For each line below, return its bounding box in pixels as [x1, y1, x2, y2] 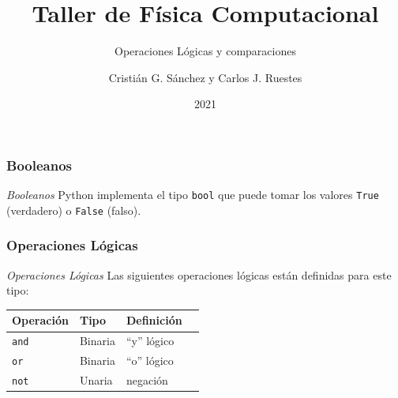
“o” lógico [126, 352, 174, 369]
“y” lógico [126, 332, 175, 349]
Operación [12, 312, 69, 329]
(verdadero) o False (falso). [6, 201, 141, 218]
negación [126, 372, 168, 389]
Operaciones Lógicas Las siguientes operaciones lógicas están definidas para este [6, 266, 392, 283]
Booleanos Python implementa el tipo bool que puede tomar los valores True [6, 186, 379, 203]
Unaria [79, 372, 113, 389]
